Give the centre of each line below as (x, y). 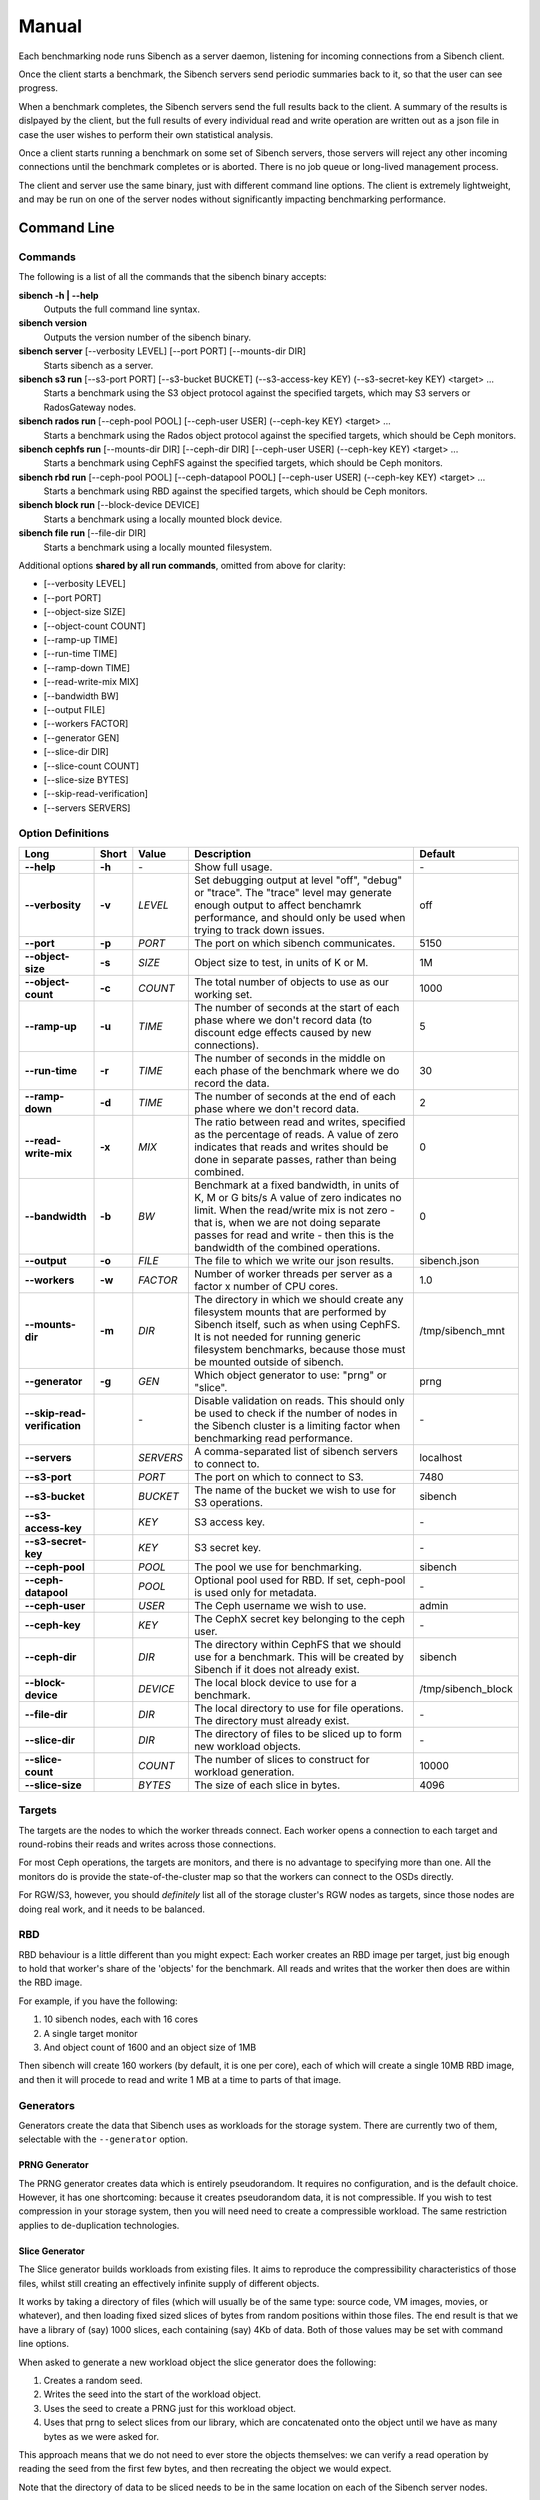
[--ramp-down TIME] (86, 667)
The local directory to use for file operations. (298, 1708)
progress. (38, 88)
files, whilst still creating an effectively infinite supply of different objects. (169, 2283)
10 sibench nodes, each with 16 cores (121, 2019)
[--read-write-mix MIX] (91, 682)
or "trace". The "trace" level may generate (292, 892)
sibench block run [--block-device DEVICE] (109, 505)
